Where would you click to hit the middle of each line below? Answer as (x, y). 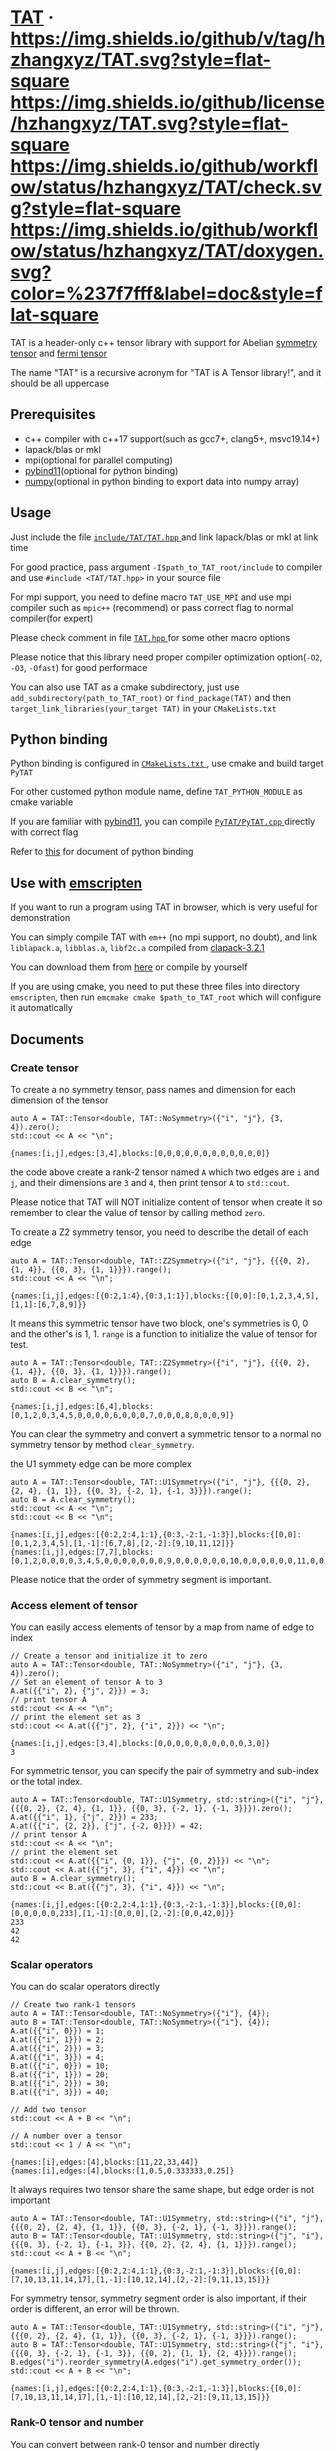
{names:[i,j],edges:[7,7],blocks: (82, 1552)
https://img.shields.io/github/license (167, 102)
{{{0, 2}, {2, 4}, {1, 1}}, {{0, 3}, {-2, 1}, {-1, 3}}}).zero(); (151, 1809)
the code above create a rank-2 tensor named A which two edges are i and (165, 1172)
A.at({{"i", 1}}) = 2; (57, 2040)
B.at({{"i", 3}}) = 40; (60, 2092)
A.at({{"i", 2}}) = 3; (57, 2049)
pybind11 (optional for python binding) (101, 470)
